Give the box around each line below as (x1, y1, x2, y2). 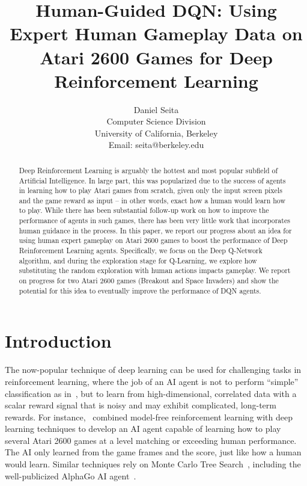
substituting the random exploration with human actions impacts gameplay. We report (19, 265, 291, 275)
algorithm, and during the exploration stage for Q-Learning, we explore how (19, 255, 257, 265)
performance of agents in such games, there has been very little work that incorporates (19, 215, 290, 226)
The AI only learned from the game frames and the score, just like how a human (5, 446, 302, 458)
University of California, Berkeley (94, 126, 218, 139)
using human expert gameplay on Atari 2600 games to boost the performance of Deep (19, 235, 288, 245)
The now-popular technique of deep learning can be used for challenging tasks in (5, 363, 302, 376)
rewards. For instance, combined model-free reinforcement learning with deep (5, 410, 293, 423)
